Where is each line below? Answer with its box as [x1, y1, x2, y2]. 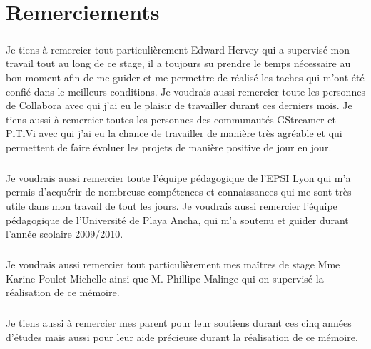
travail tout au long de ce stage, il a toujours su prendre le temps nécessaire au [6, 56, 351, 71]
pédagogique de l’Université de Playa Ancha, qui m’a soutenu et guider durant [6, 212, 349, 227]
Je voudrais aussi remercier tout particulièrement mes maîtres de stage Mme [6, 257, 340, 272]
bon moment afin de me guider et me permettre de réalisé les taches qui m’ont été [6, 69, 365, 84]
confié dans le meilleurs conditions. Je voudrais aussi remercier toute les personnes [6, 84, 365, 98]
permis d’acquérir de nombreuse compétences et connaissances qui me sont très [6, 184, 352, 199]
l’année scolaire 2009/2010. [6, 226, 123, 241]
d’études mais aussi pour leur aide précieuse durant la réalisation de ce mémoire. [6, 329, 358, 344]
